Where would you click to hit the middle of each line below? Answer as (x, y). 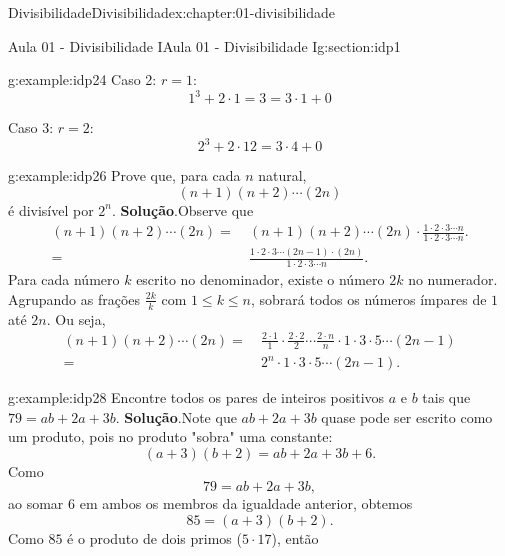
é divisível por (51, 209)
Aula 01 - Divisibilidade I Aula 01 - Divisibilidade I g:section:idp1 (204, 45)
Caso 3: (31, 127)
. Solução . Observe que (183, 209)
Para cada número (64, 279)
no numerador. (453, 279)
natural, (282, 175)
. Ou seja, (76, 318)
